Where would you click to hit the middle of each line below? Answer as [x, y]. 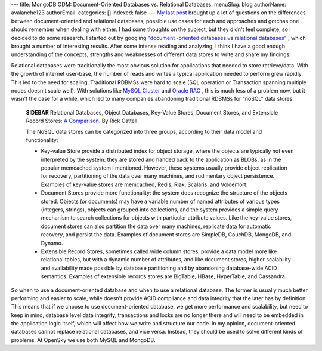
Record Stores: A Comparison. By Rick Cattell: [83, 121]
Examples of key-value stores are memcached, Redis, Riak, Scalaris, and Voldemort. [144, 184]
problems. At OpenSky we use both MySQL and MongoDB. [83, 340]
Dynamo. [52, 243]
